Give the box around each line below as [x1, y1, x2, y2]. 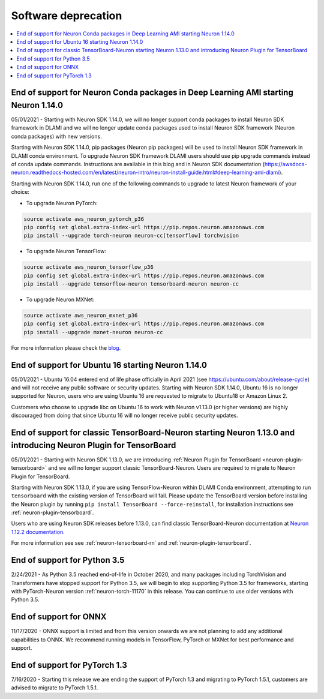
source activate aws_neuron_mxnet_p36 [23, 312, 138, 319]
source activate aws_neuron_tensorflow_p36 [23, 264, 154, 271]
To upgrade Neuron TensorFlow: [26, 248, 107, 255]
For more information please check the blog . [11, 344, 121, 351]
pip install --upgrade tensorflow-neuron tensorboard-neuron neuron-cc [23, 281, 239, 287]
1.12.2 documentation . [11, 528, 65, 535]
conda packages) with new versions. [11, 133, 102, 140]
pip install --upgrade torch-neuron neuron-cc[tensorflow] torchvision [23, 232, 239, 239]
